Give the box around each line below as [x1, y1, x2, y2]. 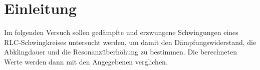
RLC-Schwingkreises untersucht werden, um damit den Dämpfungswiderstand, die [4, 36, 256, 47]
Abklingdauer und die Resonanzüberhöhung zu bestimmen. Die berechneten [4, 46, 237, 57]
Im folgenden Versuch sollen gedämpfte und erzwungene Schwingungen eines [4, 27, 238, 37]
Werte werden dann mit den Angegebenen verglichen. [4, 56, 168, 66]
